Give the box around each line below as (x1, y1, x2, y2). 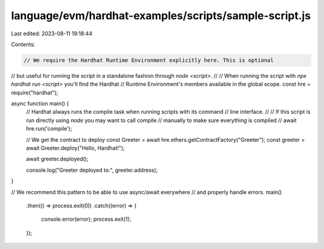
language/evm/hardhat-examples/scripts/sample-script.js (11, 9, 311, 22)
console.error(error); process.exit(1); (41, 215, 131, 223)
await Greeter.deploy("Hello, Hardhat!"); (26, 144, 125, 152)
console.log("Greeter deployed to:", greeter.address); (26, 166, 158, 174)
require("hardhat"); (11, 89, 58, 96)
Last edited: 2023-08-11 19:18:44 (11, 30, 93, 37)
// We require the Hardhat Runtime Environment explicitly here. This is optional (23, 57, 274, 63)
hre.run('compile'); (26, 125, 72, 132)
